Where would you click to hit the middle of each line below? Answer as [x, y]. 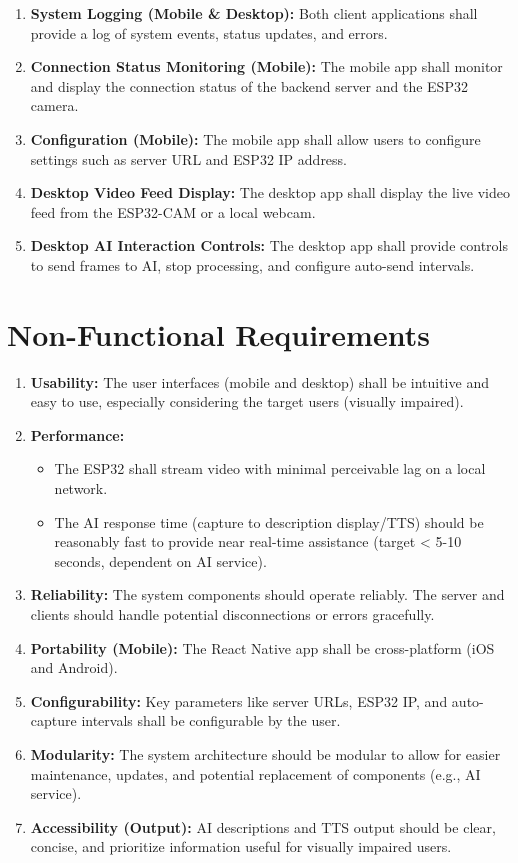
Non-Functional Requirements [218, 333]
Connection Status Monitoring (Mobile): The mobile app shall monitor [266, 66]
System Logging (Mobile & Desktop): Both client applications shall [254, 13]
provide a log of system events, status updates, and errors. [209, 32]
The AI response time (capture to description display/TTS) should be [269, 521]
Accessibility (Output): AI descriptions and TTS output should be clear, [263, 826]
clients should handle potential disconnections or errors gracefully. [232, 614]
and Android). [74, 667]
